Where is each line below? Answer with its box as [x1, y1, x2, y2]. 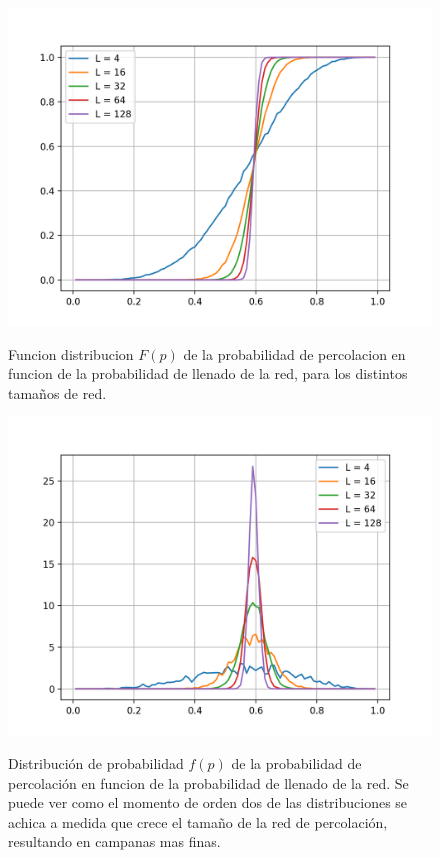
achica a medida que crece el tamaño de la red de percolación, [8, 811, 388, 832]
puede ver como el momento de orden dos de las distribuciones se [8, 792, 408, 813]
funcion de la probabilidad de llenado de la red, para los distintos [8, 363, 408, 384]
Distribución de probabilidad [8, 752, 184, 773]
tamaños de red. [8, 382, 107, 403]
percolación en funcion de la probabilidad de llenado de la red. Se [8, 772, 409, 793]
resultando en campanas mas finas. [8, 831, 221, 852]
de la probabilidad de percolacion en [183, 343, 406, 364]
